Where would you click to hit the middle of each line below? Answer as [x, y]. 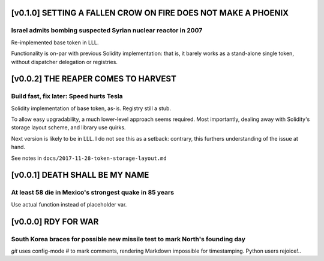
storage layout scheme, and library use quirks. [68, 128]
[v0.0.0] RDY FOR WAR [55, 221]
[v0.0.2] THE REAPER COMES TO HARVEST [94, 79]
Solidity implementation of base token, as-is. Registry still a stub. [91, 108]
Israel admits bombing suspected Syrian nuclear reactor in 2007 [107, 31]
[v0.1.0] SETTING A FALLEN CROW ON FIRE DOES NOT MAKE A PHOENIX [150, 13]
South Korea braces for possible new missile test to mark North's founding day [128, 239]
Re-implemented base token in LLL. [55, 43]
